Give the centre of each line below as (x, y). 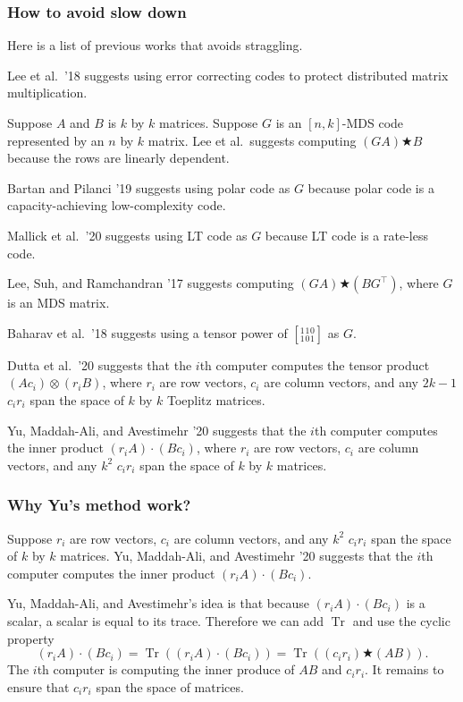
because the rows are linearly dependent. (118, 158)
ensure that (38, 686)
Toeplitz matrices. (216, 399)
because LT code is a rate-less (346, 235)
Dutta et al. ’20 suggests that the (100, 364)
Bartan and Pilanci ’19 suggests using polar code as (149, 187)
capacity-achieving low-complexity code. (117, 205)
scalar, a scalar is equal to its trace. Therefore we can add (165, 620)
